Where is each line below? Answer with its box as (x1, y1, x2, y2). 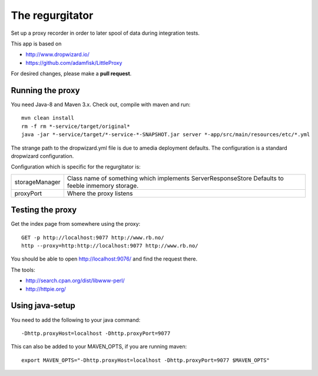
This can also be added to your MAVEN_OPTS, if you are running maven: (11, 343, 187, 350)
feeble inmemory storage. (67, 182, 139, 190)
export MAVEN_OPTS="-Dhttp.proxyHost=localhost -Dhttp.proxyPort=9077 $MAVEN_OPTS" (21, 357, 270, 364)
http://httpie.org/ (25, 285, 66, 292)
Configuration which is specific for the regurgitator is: (11, 163, 141, 170)
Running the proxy (11, 85, 80, 95)
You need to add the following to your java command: (11, 316, 141, 324)
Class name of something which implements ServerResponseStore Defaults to (67, 174, 284, 182)
